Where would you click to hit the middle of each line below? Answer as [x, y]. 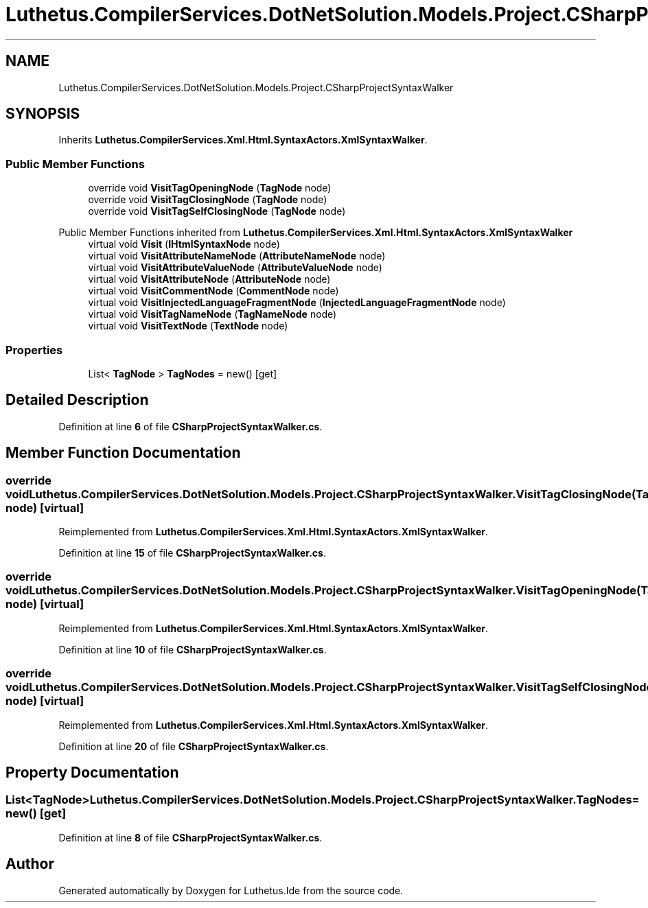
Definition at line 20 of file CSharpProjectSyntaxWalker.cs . [194, 746]
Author [30, 864]
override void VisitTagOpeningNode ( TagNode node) [210, 188]
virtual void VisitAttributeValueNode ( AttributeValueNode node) [235, 268]
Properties [34, 350]
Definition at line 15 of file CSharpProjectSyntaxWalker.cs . [192, 553]
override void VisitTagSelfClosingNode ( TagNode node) [217, 211]
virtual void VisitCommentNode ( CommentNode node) [213, 291]
